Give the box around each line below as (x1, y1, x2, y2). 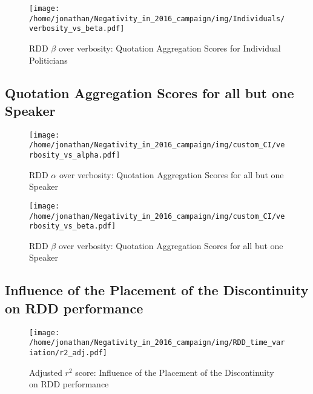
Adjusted (29, 366, 62, 378)
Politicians (29, 53, 68, 66)
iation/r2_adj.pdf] (29, 348, 107, 357)
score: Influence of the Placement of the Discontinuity (75, 366, 274, 378)
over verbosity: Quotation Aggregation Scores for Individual (58, 41, 281, 54)
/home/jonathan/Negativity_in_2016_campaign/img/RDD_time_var (29, 338, 285, 347)
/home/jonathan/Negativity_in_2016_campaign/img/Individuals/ (29, 14, 285, 23)
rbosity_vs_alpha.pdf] (29, 151, 120, 160)
